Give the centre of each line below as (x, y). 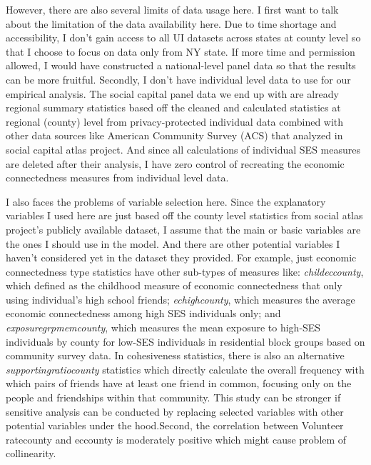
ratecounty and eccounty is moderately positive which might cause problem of (176, 439)
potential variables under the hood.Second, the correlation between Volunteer (175, 425)
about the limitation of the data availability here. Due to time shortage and (171, 23)
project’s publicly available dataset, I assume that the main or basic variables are (183, 229)
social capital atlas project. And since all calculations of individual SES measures (183, 149)
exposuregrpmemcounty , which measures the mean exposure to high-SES (163, 327)
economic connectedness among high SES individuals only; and (143, 313)
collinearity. (31, 453)
